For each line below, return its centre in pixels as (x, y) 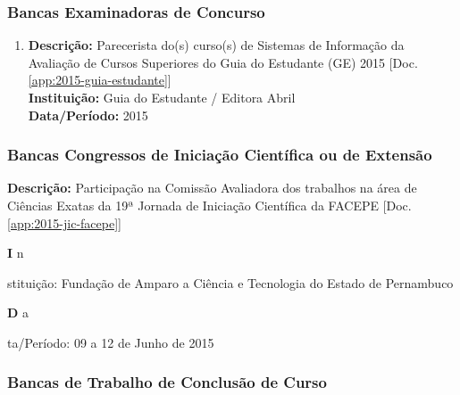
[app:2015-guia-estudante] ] (100, 80)
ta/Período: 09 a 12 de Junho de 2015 (111, 342)
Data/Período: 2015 (88, 115)
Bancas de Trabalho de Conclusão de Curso (167, 382)
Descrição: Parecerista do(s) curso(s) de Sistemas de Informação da (216, 45)
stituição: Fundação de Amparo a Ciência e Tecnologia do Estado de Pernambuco (230, 282)
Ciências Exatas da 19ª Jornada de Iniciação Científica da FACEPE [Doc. (209, 205)
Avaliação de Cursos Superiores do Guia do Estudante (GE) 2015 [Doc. (223, 62)
